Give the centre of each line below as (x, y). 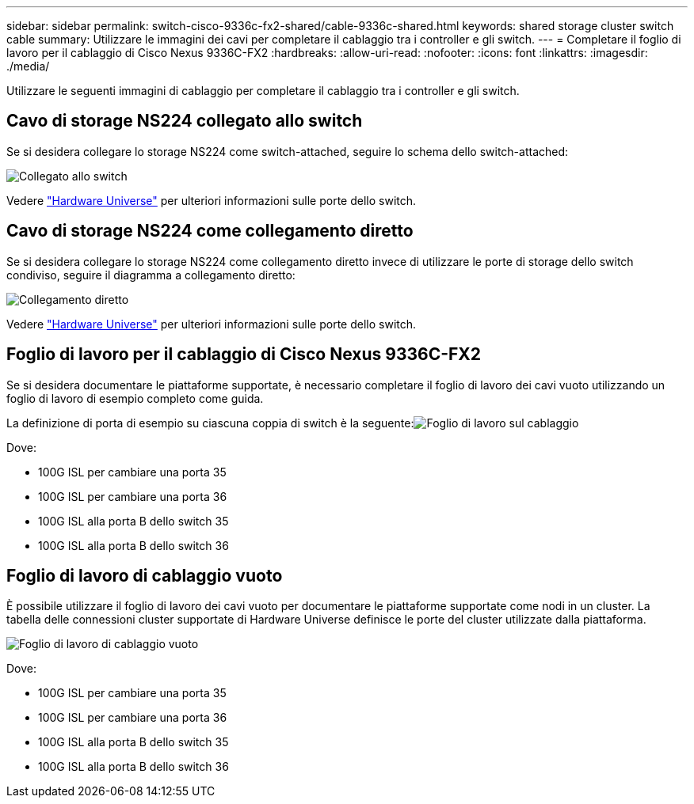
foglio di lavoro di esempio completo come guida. (135, 398)
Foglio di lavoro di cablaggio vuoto (145, 575)
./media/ (28, 66)
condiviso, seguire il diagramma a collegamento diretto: (151, 275)
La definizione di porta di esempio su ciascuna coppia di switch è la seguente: (210, 423)
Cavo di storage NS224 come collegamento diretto (210, 231)
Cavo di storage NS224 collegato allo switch (185, 121)
